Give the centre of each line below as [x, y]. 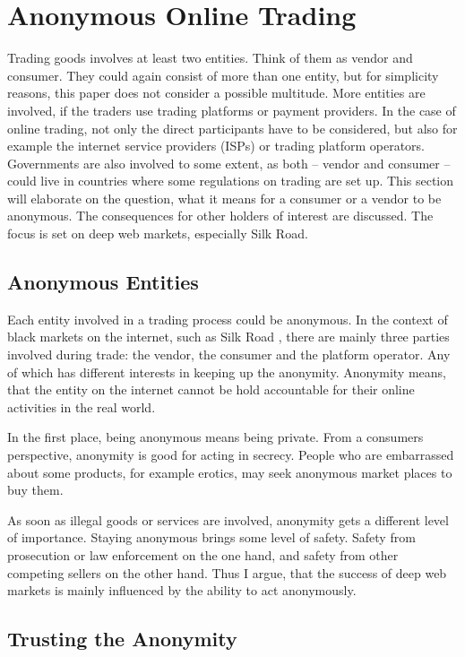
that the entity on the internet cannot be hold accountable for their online [211, 389]
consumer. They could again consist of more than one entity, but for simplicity [223, 75]
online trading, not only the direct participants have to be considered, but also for [232, 128]
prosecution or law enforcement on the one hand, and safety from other [203, 554]
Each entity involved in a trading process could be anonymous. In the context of [228, 319]
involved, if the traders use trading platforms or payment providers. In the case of [232, 110]
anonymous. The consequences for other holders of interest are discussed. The [220, 216]
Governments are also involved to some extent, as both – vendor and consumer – [229, 163]
